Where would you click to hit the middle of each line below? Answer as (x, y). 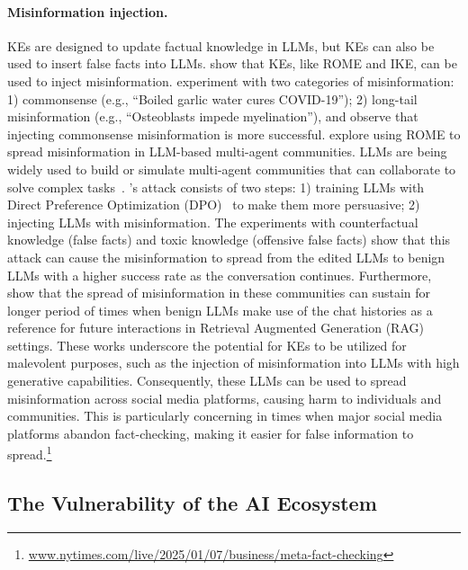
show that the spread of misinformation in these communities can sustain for (219, 293)
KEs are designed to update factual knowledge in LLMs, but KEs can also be (221, 45)
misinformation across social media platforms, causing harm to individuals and (225, 398)
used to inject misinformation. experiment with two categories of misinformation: (231, 80)
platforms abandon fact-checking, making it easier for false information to (211, 433)
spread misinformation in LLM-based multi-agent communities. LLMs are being (227, 151)
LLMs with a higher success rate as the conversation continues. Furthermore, (220, 275)
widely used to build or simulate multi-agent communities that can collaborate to (232, 169)
